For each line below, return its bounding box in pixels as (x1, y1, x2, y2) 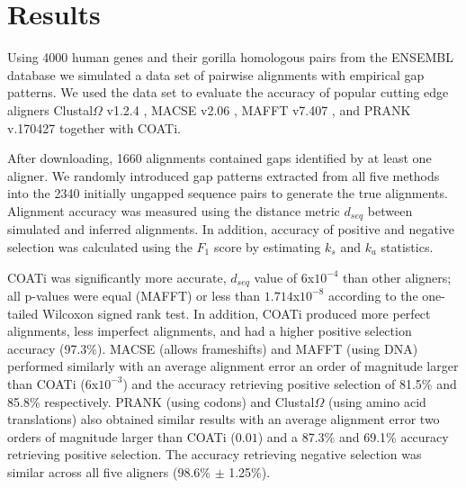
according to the (328, 285, 418, 304)
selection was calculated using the (7, 237, 193, 256)
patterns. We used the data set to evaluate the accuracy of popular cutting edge (7, 83, 449, 102)
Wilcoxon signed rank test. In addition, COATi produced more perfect (41, 303, 431, 322)
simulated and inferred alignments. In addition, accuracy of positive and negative (7, 220, 454, 239)
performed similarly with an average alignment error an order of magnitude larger (7, 357, 459, 375)
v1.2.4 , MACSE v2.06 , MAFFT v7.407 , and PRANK (106, 100, 411, 119)
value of (254, 267, 298, 286)
